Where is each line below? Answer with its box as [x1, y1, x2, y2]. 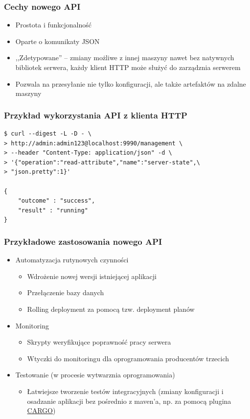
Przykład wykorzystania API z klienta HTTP [4, 109, 187, 121]
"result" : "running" [18, 207, 88, 214]
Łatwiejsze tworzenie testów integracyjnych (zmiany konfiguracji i [27, 386, 224, 396]
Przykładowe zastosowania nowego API [4, 235, 162, 247]
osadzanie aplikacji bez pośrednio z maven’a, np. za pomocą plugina [27, 396, 231, 406]
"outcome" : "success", [18, 197, 95, 205]
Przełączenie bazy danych [27, 287, 104, 298]
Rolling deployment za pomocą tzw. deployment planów [27, 303, 195, 314]
